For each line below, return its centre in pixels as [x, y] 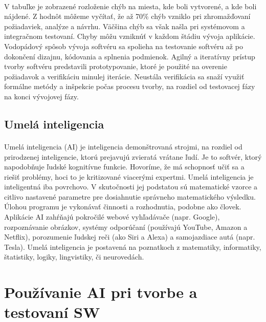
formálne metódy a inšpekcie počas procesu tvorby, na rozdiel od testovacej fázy [130, 86]
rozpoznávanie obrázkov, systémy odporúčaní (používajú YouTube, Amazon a [126, 227]
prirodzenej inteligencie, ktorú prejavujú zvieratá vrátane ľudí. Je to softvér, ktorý [133, 156]
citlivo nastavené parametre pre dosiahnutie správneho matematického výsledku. [130, 196]
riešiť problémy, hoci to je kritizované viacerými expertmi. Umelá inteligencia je [129, 176]
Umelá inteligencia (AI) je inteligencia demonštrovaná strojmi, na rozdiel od [123, 146]
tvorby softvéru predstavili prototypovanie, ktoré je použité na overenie [116, 66]
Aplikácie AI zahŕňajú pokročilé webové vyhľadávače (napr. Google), [112, 217]
